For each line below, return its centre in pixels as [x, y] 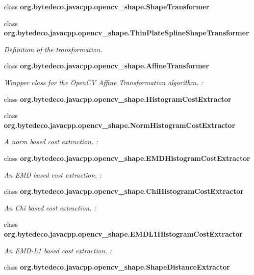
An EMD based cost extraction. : [53, 174]
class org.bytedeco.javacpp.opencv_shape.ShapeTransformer [107, 6]
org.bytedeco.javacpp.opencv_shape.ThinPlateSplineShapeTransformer [127, 33]
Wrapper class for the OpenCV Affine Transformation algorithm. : [103, 82]
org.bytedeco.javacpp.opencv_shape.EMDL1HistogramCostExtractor [123, 233]
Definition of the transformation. [53, 49]
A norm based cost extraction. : [51, 141]
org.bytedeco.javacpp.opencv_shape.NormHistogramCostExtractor [120, 125]
